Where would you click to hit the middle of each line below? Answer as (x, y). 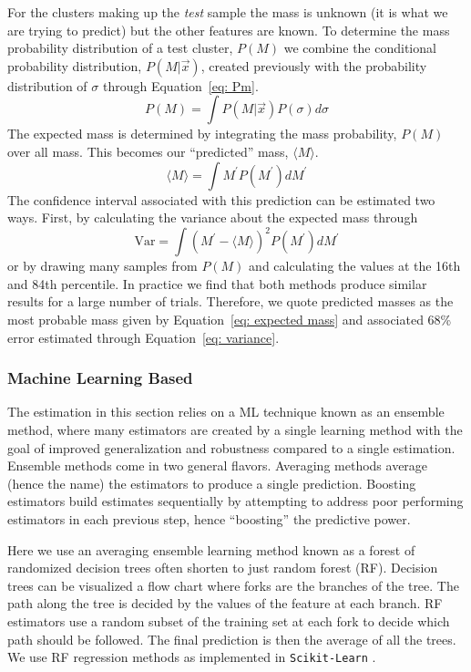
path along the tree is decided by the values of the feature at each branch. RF (225, 603)
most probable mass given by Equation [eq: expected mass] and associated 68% (230, 320)
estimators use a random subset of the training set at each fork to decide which (229, 620)
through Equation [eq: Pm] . (180, 85)
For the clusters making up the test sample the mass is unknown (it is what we (228, 12)
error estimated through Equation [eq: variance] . (143, 337)
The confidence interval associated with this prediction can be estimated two (221, 199)
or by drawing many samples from (102, 266)
